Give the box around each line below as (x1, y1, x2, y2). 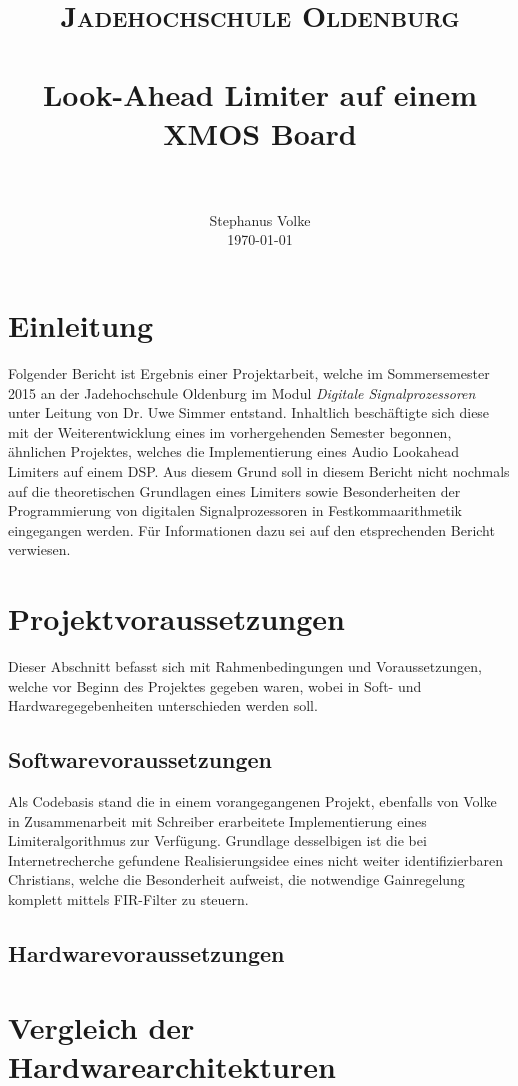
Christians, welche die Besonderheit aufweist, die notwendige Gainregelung (8, 869, 465, 890)
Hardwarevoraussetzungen (8, 938, 285, 968)
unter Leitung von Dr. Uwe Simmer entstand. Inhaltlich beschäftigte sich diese (8, 402, 490, 423)
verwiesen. (8, 539, 71, 560)
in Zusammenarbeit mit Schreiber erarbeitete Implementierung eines (8, 810, 427, 831)
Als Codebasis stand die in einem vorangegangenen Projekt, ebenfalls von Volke (8, 791, 497, 812)
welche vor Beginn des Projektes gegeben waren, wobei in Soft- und (8, 675, 422, 696)
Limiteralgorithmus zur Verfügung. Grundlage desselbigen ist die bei (8, 830, 427, 851)
